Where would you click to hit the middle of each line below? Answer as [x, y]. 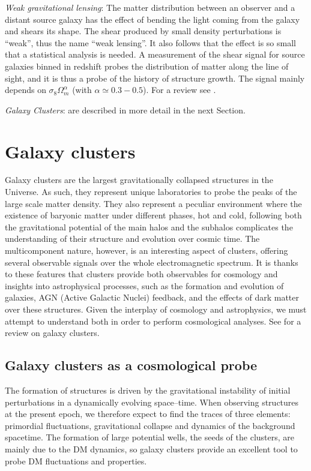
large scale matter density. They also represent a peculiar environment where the [153, 203]
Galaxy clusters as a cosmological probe [131, 365]
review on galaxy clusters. [52, 333]
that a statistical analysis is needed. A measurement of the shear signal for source [155, 54]
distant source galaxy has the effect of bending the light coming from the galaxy [152, 19]
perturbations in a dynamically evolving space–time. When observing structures [152, 402]
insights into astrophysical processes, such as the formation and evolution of [144, 285]
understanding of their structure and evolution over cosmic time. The [132, 238]
